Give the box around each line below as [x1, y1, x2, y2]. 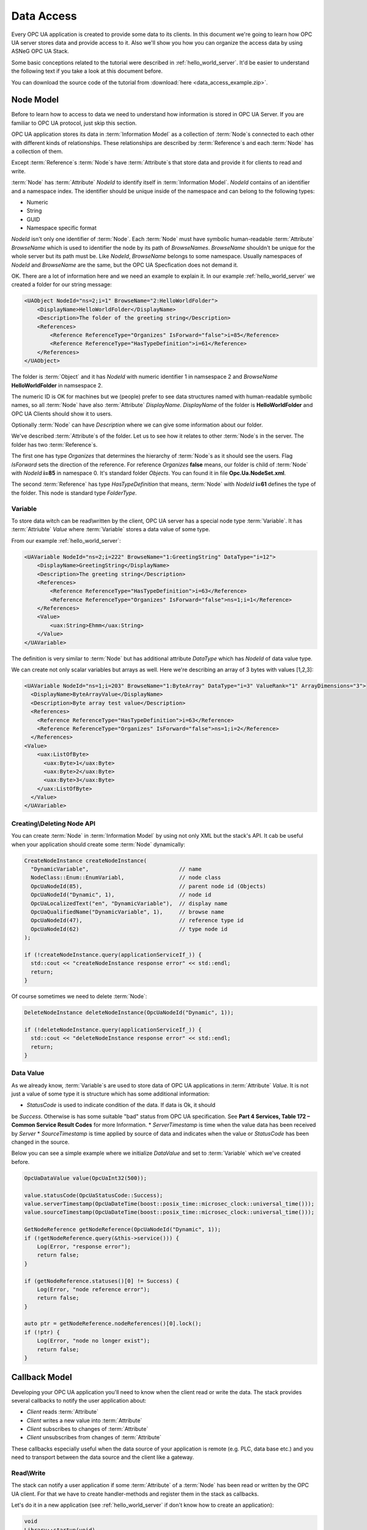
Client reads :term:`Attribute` [26, 1408, 99, 1416]
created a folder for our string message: [11, 281, 113, 288]
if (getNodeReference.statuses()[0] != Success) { [24, 1277, 180, 1285]
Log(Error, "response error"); [37, 1243, 131, 1250]
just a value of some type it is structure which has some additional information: [11, 1090, 210, 1098]
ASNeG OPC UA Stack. [11, 48, 70, 55]
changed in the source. [11, 1138, 70, 1146]
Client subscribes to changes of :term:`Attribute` [26, 1425, 149, 1433]
